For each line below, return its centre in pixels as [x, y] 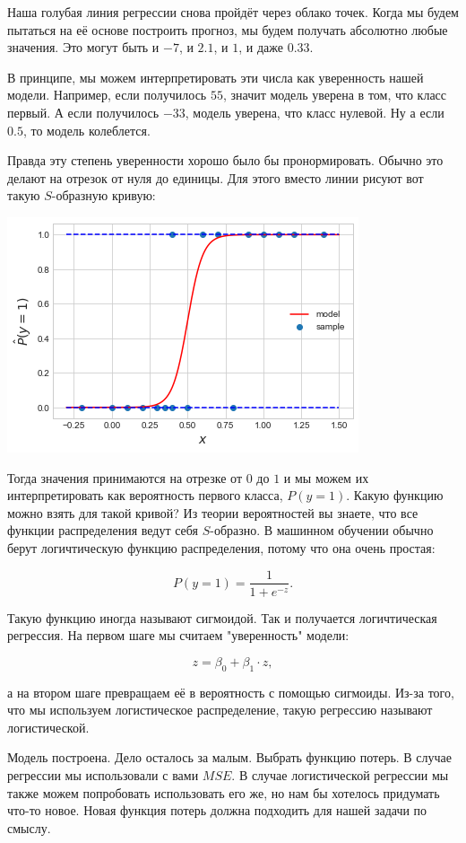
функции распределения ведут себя [103, 530]
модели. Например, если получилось [107, 95]
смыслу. [29, 827]
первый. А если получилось [83, 112]
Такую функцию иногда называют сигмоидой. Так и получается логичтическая [222, 617]
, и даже [261, 47]
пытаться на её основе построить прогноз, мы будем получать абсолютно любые [228, 29]
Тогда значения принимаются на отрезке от [125, 477]
